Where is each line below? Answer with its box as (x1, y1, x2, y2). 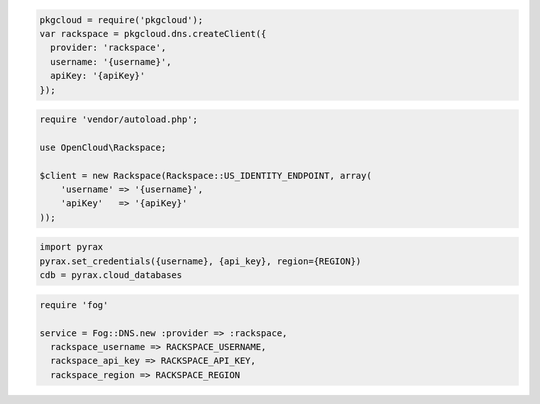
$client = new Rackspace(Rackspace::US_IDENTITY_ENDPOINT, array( (39, 170, 372, 181)
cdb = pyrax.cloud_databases (39, 270, 183, 281)
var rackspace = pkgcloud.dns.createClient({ (39, 28, 267, 39)
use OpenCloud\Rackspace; (39, 141, 167, 153)
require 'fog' (39, 299, 109, 310)
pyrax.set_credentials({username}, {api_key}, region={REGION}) (39, 255, 362, 267)
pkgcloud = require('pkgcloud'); (39, 14, 204, 25)
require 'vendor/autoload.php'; (39, 114, 199, 125)
